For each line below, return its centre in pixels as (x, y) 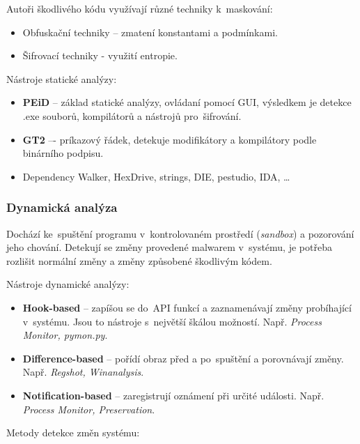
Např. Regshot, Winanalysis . (83, 372)
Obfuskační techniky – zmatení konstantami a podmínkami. (150, 32)
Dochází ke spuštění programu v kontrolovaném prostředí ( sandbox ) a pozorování (180, 233)
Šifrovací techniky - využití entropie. (100, 55)
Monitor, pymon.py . (65, 335)
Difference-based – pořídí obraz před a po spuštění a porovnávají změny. (183, 358)
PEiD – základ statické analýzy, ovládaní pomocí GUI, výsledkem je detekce (187, 102)
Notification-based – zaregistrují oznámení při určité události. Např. (173, 395)
